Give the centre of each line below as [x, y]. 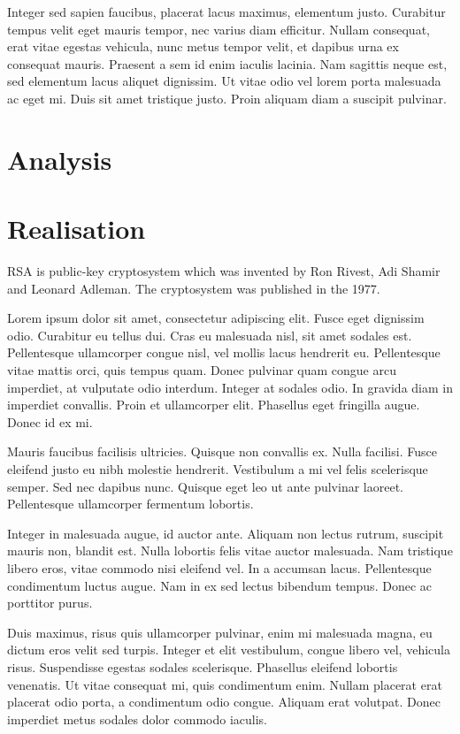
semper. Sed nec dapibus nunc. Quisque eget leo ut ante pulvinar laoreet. [205, 486]
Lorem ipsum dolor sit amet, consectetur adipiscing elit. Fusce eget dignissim [216, 318]
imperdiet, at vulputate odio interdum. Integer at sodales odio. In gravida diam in [230, 387]
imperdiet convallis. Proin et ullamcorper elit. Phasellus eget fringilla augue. [214, 405]
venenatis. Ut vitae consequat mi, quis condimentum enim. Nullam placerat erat [225, 684]
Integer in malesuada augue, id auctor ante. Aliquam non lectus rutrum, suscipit [226, 533]
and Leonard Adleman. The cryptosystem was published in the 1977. [194, 288]
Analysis [60, 159]
